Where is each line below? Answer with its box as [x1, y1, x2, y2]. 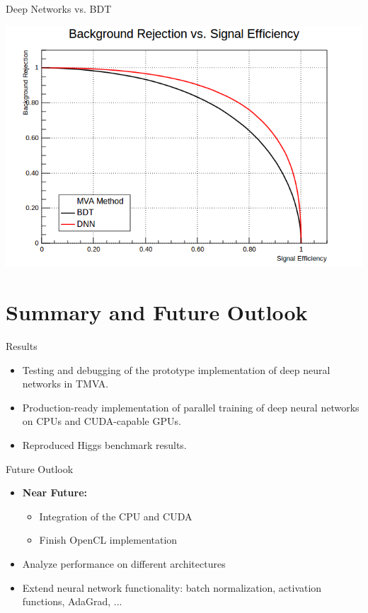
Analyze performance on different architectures [22, 556, 226, 571]
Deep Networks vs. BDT [6, 1, 112, 16]
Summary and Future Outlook [6, 298, 308, 327]
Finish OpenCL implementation [39, 532, 178, 547]
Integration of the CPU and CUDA [39, 508, 192, 523]
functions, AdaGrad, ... [22, 594, 122, 609]
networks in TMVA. [22, 376, 109, 391]
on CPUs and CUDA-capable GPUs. [22, 414, 181, 428]
